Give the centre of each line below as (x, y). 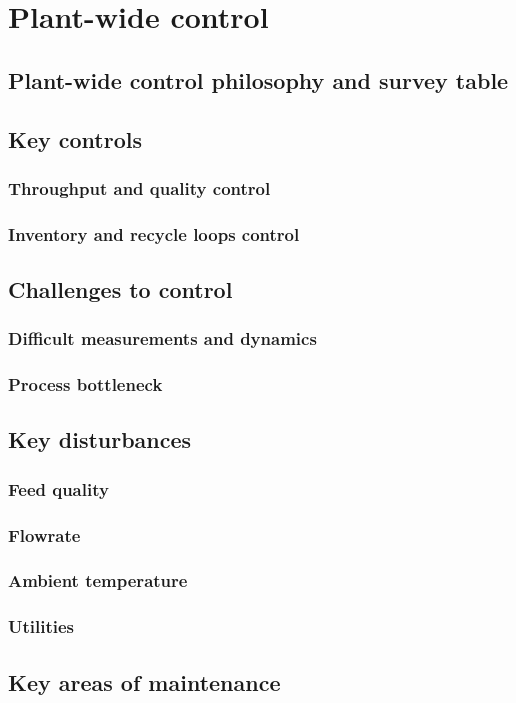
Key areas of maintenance (144, 681)
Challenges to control (120, 289)
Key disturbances (100, 439)
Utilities (41, 626)
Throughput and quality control (139, 187)
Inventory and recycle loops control (154, 233)
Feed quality (58, 488)
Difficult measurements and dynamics (162, 338)
